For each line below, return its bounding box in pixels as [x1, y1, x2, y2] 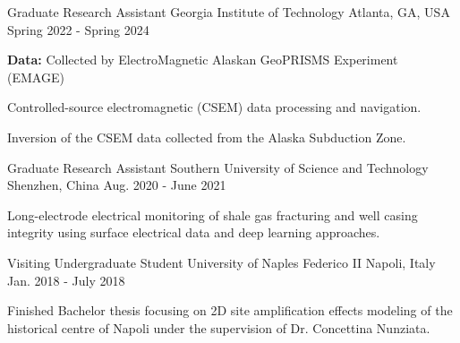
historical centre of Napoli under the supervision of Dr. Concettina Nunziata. [7, 318, 430, 337]
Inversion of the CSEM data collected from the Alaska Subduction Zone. [7, 127, 406, 146]
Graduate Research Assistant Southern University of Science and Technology [7, 158, 429, 176]
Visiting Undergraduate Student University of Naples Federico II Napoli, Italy [7, 253, 436, 271]
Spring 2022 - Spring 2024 [7, 20, 149, 39]
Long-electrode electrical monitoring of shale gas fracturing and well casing [7, 205, 418, 224]
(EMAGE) [7, 67, 64, 86]
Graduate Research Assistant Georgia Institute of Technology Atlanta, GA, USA [7, 3, 450, 21]
